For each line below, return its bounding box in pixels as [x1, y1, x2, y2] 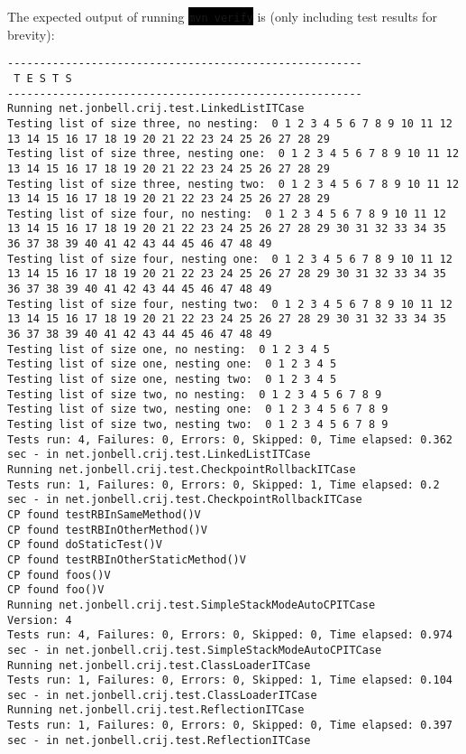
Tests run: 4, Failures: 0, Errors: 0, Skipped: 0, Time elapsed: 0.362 [7, 433, 452, 446]
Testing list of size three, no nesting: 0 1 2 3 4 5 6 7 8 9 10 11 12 [7, 116, 452, 130]
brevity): [7, 24, 55, 43]
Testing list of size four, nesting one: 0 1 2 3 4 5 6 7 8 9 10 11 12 [7, 252, 452, 265]
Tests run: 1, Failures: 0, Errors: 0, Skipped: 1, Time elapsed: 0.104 [7, 674, 452, 687]
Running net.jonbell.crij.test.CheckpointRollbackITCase [7, 462, 356, 476]
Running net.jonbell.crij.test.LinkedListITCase [7, 102, 305, 116]
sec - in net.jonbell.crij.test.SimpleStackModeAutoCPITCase [7, 643, 382, 656]
